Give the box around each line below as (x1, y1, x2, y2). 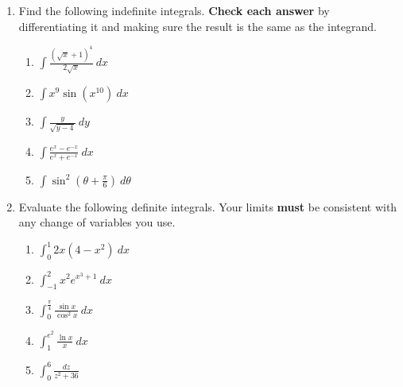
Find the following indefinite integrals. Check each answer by (18, 2, 330, 18)
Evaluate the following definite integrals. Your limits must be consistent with (18, 198, 397, 215)
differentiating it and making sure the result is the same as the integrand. (18, 17, 377, 34)
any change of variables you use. (18, 214, 176, 230)
